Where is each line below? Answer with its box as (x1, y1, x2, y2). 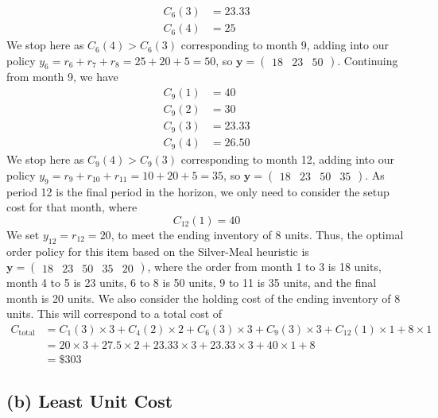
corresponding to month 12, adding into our (180, 151, 394, 168)
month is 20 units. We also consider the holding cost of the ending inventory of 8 (6, 289, 401, 306)
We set (6, 226, 40, 242)
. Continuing (337, 52, 398, 68)
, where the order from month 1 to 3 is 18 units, (147, 258, 382, 275)
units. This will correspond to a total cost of (6, 305, 223, 322)
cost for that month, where (6, 199, 138, 215)
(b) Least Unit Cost (6, 389, 173, 413)
